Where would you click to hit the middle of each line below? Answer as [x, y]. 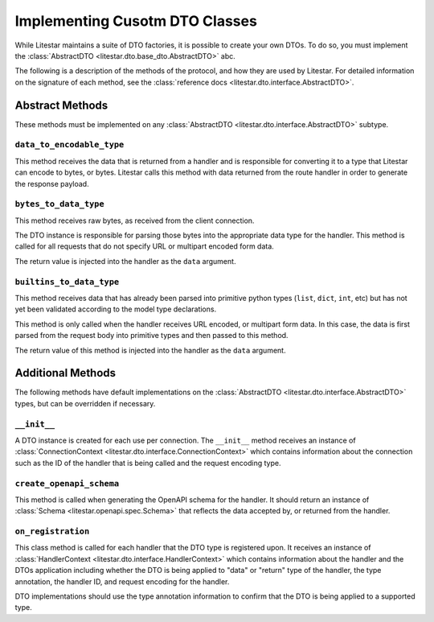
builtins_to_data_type [67, 282]
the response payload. [52, 183]
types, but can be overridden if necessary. [85, 403]
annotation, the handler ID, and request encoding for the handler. [122, 581]
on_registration [52, 531]
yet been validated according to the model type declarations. [116, 309]
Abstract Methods [61, 105]
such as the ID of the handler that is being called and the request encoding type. [148, 463]
